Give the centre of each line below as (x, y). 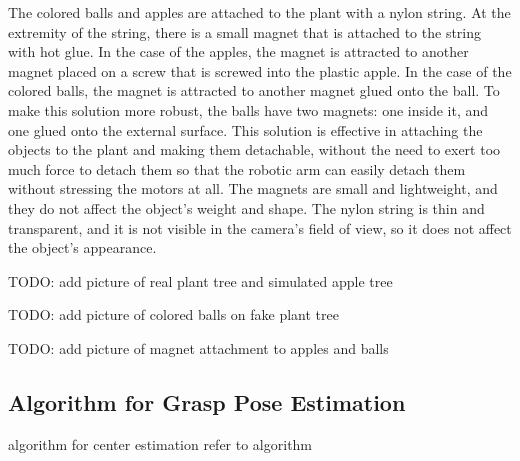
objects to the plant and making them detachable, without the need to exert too (254, 149)
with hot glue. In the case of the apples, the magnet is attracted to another (238, 51)
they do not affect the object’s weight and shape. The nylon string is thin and (246, 207)
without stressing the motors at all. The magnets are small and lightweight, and (253, 188)
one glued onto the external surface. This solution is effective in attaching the (245, 129)
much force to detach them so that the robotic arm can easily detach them (237, 168)
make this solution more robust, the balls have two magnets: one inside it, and (248, 109)
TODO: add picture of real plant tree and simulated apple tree (200, 280)
